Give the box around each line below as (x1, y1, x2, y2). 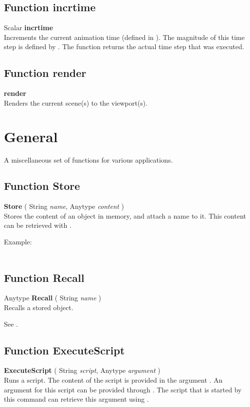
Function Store (4, 178, 80, 193)
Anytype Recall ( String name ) (4, 293, 102, 303)
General (4, 126, 58, 146)
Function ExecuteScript (4, 342, 125, 357)
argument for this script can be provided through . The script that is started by (4, 384, 242, 394)
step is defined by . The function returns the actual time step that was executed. (4, 41, 244, 52)
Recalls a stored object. (4, 302, 73, 313)
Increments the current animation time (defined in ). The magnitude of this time (4, 32, 245, 42)
